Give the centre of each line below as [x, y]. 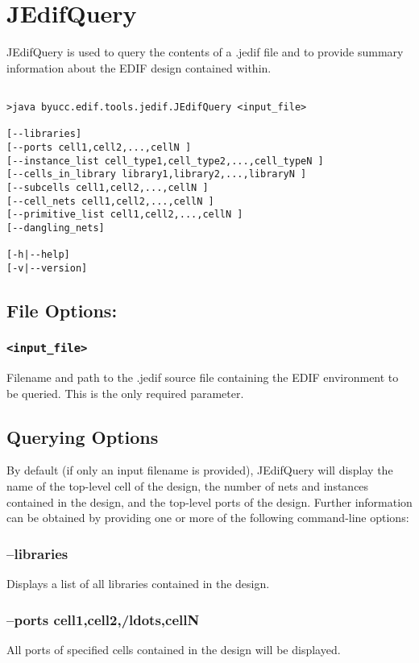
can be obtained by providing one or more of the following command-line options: [208, 518]
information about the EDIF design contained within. [139, 67]
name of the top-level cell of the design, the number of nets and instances [188, 486]
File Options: [62, 310]
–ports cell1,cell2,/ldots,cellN [103, 619]
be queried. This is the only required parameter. [125, 393]
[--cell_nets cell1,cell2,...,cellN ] [110, 201]
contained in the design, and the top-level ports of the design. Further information [209, 501]
